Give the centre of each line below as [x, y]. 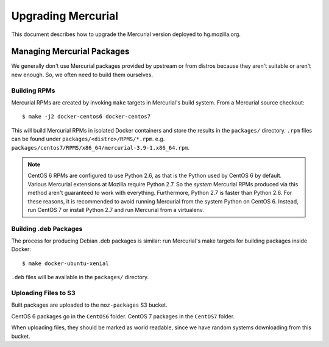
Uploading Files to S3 [43, 293]
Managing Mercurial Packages [70, 52]
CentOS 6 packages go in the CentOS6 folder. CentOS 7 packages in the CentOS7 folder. [123, 316]
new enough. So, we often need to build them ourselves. [82, 75]
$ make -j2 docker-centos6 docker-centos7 [87, 117]
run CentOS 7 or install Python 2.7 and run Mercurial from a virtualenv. [116, 210]
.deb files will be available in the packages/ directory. [80, 277]
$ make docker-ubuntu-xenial [65, 263]
